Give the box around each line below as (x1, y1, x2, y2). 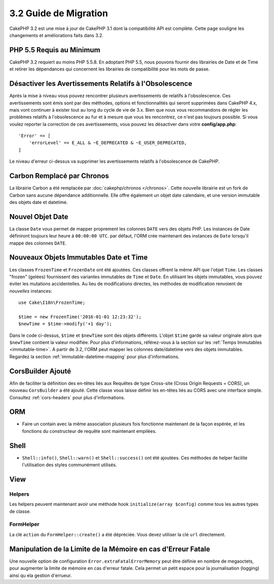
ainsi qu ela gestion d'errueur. (9, 572, 72, 578)
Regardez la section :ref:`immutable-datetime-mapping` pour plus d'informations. (9, 353, 180, 360)
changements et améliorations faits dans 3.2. (9, 32, 104, 38)
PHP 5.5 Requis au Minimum (9, 46, 100, 54)
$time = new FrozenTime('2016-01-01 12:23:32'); (18, 314, 142, 320)
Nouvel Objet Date (9, 212, 68, 221)
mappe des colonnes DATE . (9, 240, 67, 246)
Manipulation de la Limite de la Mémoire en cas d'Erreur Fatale (9, 544, 211, 553)
